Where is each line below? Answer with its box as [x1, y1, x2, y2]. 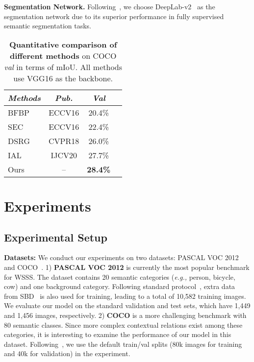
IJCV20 [51, 149, 77, 161]
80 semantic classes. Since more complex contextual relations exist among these [4, 319, 243, 330]
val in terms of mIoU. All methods [4, 61, 123, 72]
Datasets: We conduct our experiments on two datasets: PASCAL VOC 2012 [4, 252, 239, 263]
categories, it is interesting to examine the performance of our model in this [4, 329, 231, 339]
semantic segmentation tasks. [4, 21, 91, 31]
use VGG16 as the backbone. [13, 72, 113, 84]
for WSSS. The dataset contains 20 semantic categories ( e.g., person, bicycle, [4, 271, 235, 282]
